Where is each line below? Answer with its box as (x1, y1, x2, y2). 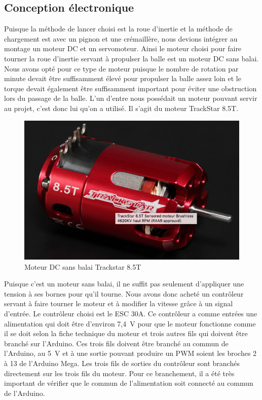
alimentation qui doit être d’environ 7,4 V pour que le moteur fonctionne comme (4, 318, 256, 329)
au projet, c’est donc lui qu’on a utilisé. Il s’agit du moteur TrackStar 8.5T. (4, 102, 239, 113)
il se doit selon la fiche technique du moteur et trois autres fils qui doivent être (4, 328, 248, 339)
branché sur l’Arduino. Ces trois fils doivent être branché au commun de (4, 338, 229, 348)
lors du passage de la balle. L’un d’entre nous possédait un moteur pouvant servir (4, 93, 257, 103)
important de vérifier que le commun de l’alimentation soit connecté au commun (4, 378, 253, 388)
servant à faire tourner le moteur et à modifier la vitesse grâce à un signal (4, 298, 233, 309)
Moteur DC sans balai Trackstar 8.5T (24, 261, 141, 272)
